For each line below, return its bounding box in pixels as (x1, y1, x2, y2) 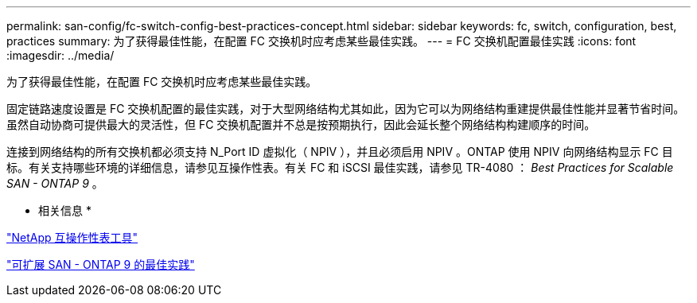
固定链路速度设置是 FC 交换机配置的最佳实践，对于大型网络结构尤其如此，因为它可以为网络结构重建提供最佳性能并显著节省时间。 (6, 102, 685, 115)
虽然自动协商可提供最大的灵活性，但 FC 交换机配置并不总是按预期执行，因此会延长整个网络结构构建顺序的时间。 (6, 118, 596, 131)
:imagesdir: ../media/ (6, 49, 115, 62)
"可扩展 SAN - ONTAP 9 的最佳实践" (6, 258, 195, 271)
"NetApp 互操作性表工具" (6, 231, 138, 244)
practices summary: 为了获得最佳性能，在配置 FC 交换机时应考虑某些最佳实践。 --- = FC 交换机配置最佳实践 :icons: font (6, 34, 637, 48)
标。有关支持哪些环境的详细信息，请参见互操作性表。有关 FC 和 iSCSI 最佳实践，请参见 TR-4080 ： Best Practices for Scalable (6, 161, 674, 174)
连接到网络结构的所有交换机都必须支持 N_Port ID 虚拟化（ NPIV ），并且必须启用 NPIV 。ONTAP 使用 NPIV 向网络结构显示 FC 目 (6, 145, 673, 158)
